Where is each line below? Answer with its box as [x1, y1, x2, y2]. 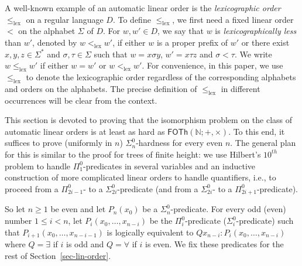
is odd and [66, 238, 104, 250]
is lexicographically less [215, 25, 297, 37]
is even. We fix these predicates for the [145, 238, 284, 250]
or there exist [241, 36, 290, 48]
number [5, 214, 32, 227]
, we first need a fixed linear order [172, 13, 294, 25]
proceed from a [5, 182, 59, 195]
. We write [234, 47, 272, 60]
